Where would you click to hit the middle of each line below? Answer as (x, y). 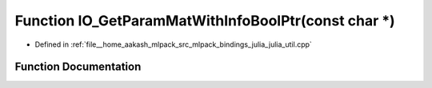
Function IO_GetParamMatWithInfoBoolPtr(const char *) (205, 21)
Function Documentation (78, 67)
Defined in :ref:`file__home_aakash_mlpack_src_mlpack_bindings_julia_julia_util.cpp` (173, 44)
